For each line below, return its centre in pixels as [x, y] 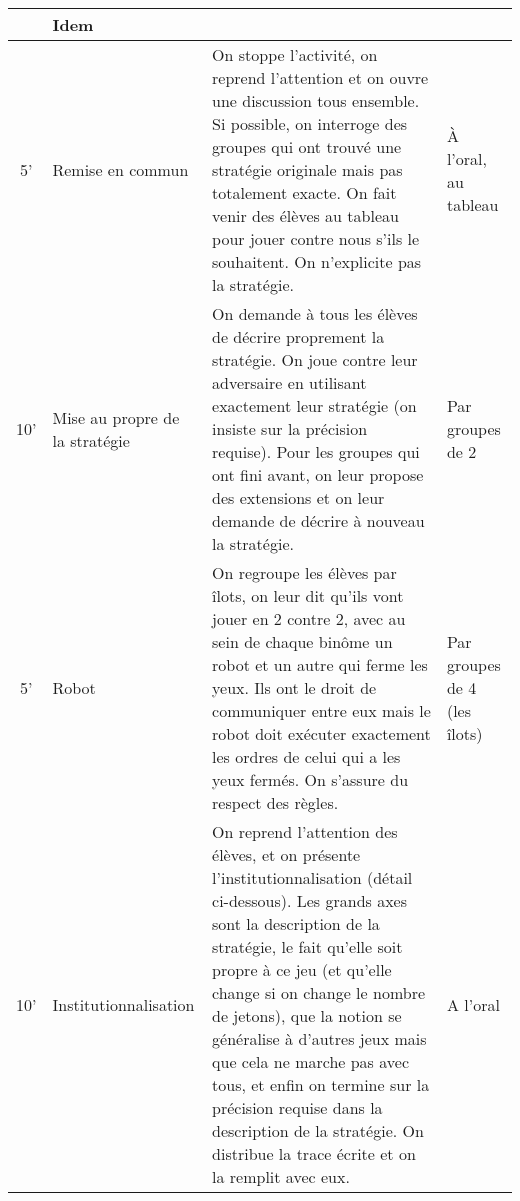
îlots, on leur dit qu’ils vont [308, 595]
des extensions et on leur [298, 497]
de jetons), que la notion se [307, 1015]
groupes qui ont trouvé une [307, 146]
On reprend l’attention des [305, 831]
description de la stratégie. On [318, 1130]
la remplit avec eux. [281, 1176]
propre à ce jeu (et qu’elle [302, 969]
